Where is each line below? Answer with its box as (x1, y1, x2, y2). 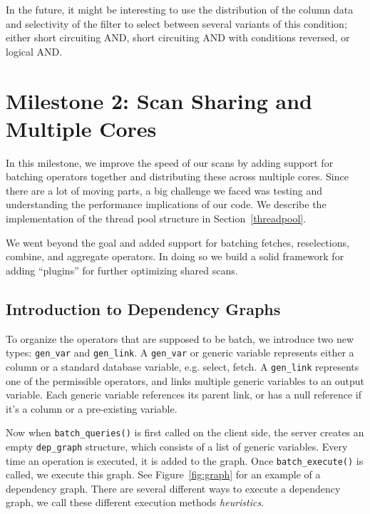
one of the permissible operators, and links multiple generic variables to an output (6, 373, 365, 388)
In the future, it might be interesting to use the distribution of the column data (6, 2, 354, 16)
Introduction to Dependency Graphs (6, 297, 281, 319)
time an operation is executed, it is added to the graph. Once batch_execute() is (6, 453, 364, 468)
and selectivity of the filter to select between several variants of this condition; (6, 16, 347, 31)
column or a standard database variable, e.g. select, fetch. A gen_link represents (6, 359, 359, 374)
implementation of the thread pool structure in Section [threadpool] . (6, 211, 307, 226)
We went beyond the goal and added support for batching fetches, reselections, (6, 235, 349, 250)
